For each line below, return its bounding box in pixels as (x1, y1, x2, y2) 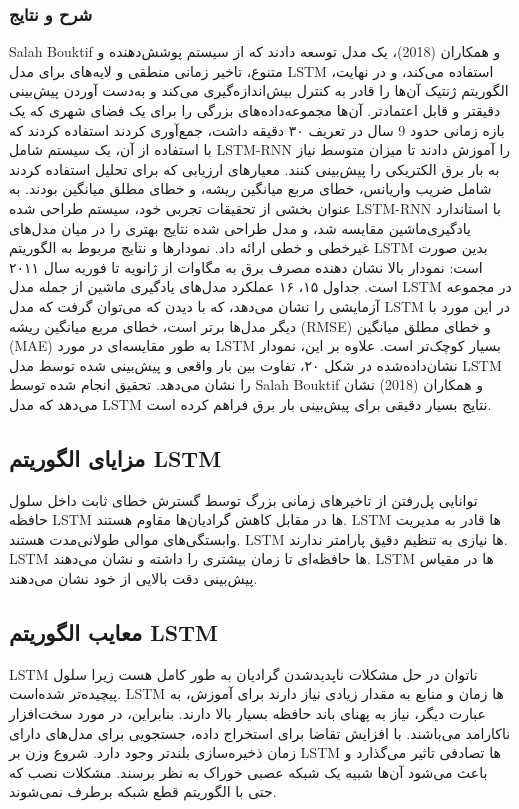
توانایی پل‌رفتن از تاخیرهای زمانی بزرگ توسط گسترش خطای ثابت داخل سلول (9, 489, 478, 510)
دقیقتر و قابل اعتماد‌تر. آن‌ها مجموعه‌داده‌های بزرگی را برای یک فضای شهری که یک (9, 100, 501, 120)
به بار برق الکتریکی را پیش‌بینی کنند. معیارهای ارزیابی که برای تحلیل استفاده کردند (9, 158, 500, 179)
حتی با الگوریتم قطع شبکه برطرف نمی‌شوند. (9, 781, 277, 802)
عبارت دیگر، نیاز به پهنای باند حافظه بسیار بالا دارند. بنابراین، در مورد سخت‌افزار (9, 703, 486, 724)
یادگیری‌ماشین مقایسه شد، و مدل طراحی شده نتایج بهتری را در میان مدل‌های (9, 217, 472, 238)
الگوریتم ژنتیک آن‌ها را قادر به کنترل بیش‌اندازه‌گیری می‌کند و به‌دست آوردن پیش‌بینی (9, 80, 509, 101)
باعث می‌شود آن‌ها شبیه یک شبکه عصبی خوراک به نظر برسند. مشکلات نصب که (9, 761, 488, 782)
